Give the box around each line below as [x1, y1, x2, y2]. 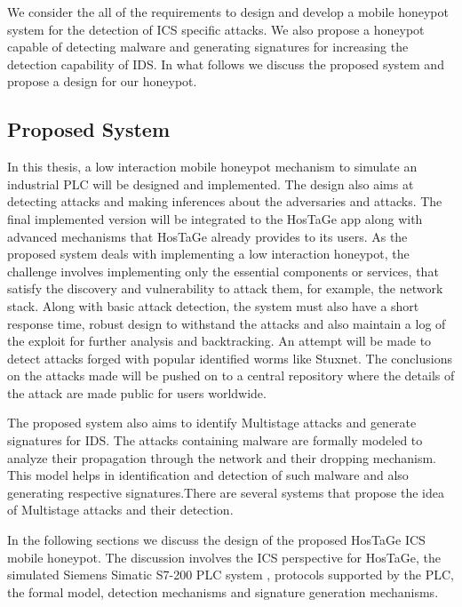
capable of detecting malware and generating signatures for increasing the [7, 37, 409, 56]
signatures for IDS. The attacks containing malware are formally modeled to [7, 431, 423, 450]
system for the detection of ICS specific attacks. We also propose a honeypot [7, 20, 425, 38]
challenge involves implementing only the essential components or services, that [7, 261, 439, 280]
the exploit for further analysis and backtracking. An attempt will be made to [7, 331, 432, 350]
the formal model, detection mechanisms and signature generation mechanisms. [7, 582, 439, 601]
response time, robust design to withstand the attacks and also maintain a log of [7, 314, 446, 332]
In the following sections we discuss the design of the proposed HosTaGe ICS [7, 531, 426, 549]
